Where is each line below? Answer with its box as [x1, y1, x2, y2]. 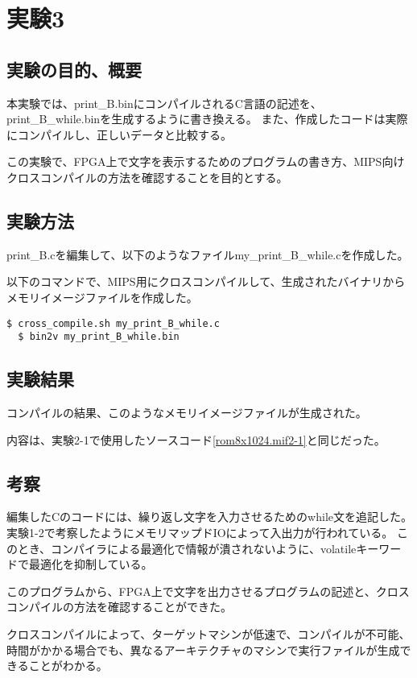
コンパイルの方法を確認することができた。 [6, 598, 232, 615]
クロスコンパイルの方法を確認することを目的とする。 [6, 168, 288, 185]
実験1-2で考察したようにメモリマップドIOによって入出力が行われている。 [6, 524, 394, 541]
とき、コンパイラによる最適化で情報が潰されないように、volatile [17, 540, 357, 556]
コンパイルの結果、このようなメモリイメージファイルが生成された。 [6, 404, 367, 421]
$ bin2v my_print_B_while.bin [18, 331, 180, 343]
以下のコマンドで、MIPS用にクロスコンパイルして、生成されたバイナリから [6, 273, 406, 290]
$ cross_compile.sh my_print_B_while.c [6, 317, 220, 329]
